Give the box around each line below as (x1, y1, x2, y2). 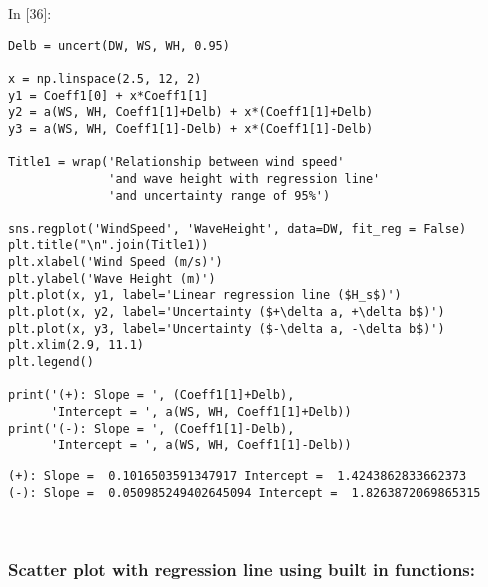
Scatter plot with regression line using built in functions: (8, 556, 475, 581)
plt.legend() (8, 355, 94, 370)
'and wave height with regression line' (108, 171, 381, 186)
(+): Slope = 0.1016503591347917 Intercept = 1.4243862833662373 (8, 469, 467, 483)
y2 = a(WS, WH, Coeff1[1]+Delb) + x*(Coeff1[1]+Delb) (8, 105, 374, 120)
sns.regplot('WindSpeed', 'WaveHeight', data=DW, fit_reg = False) (8, 221, 467, 236)
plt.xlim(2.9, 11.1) (8, 338, 145, 353)
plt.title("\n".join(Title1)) (8, 238, 209, 253)
